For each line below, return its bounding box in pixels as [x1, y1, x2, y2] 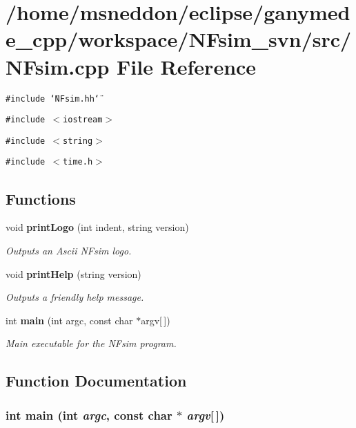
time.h [63, 157, 93, 167]
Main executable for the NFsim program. [6, 336, 177, 351]
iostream [63, 115, 103, 125]
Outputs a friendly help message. [6, 290, 144, 304]
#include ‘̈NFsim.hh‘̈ [6, 93, 100, 104]
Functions [6, 187, 76, 209]
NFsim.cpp [6, 52, 110, 80]
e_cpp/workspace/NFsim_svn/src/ [6, 25, 352, 53]
